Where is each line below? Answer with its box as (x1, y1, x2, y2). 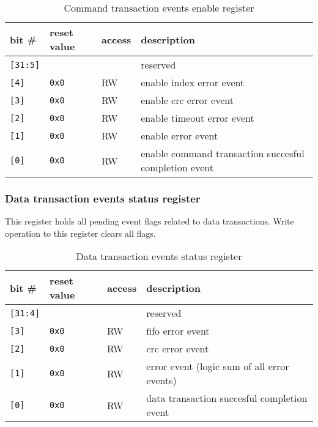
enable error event (141, 128, 218, 143)
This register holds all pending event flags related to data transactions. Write (5, 215, 294, 228)
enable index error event (141, 75, 245, 89)
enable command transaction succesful (141, 146, 305, 160)
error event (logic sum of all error (146, 359, 289, 374)
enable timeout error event (141, 111, 254, 125)
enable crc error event (141, 93, 234, 107)
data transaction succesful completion (146, 391, 308, 406)
